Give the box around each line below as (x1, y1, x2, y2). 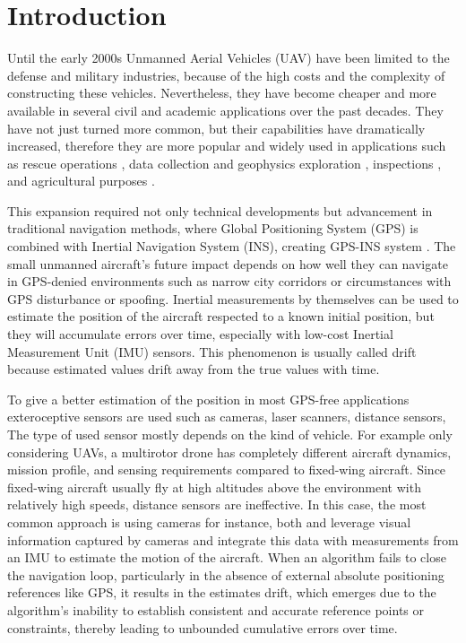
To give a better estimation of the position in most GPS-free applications (7, 389, 410, 408)
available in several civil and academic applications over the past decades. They (7, 100, 444, 119)
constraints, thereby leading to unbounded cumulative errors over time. (7, 618, 398, 637)
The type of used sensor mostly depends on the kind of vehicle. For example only (7, 425, 453, 443)
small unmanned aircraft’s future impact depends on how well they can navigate (7, 254, 448, 273)
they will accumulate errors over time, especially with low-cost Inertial (7, 325, 393, 343)
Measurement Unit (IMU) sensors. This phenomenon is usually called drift (7, 342, 417, 361)
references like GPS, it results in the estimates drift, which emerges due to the (7, 583, 436, 602)
